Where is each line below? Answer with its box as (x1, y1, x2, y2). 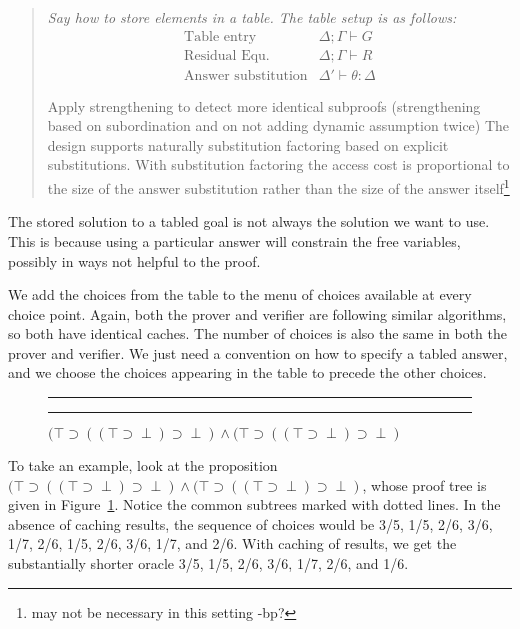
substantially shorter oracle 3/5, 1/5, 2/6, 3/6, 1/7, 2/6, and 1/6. (8, 553, 409, 574)
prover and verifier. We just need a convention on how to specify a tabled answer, (8, 342, 508, 363)
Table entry (184, 29, 257, 44)
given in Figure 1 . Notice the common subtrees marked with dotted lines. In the (8, 494, 501, 515)
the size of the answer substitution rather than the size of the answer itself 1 (47, 175, 510, 198)
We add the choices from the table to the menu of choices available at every (8, 284, 472, 305)
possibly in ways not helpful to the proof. (8, 250, 261, 271)
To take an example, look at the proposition (8, 455, 278, 476)
